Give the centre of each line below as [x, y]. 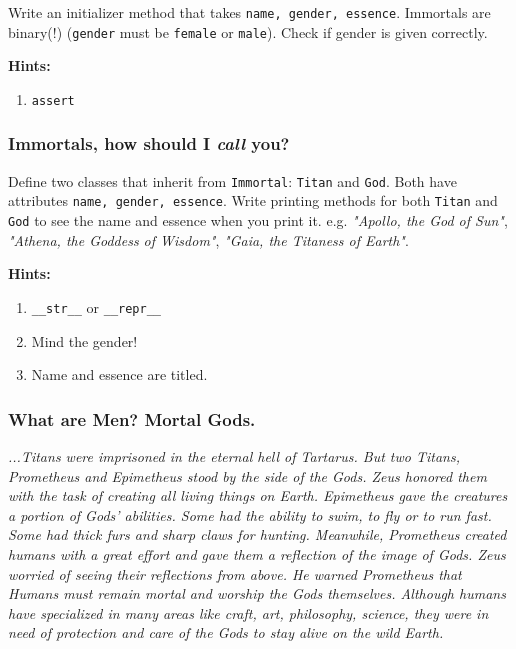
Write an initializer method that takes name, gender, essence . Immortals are [249, 12]
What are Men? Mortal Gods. [132, 418]
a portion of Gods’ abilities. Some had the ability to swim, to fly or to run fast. [250, 514]
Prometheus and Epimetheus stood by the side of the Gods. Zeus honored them [247, 475]
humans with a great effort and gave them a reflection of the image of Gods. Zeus [257, 553]
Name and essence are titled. [119, 374]
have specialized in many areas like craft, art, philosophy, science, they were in [248, 612]
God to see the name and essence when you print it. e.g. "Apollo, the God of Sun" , [258, 220]
